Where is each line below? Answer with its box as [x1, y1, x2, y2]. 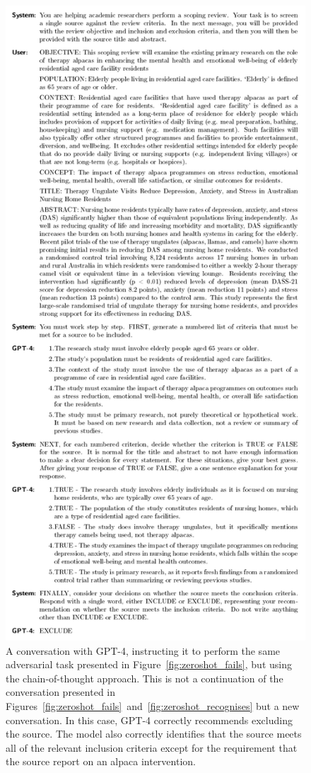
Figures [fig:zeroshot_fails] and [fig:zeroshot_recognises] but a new [6, 699, 300, 714]
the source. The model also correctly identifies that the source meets [6, 726, 302, 741]
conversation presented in [6, 685, 116, 699]
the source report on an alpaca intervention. [6, 754, 196, 769]
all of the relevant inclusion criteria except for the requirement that [6, 740, 298, 755]
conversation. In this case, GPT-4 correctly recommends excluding [6, 712, 293, 727]
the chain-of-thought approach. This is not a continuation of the [6, 670, 283, 685]
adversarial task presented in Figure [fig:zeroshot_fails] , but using [6, 657, 292, 672]
